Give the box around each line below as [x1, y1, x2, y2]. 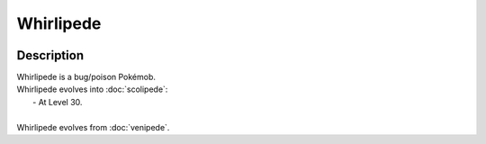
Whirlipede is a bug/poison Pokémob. [16, 72, 157, 83]
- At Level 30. [32, 96, 83, 107]
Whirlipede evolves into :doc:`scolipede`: [16, 84, 168, 94]
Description [16, 48, 85, 63]
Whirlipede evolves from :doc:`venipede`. [16, 121, 170, 132]
